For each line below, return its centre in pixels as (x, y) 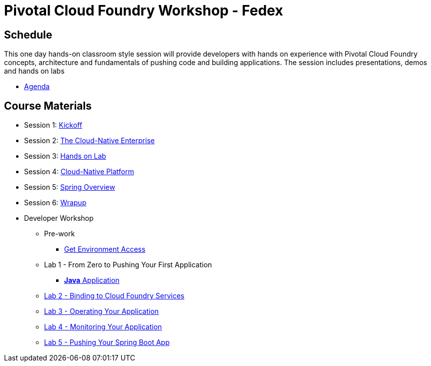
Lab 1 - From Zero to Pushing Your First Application (128, 265)
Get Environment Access (105, 249)
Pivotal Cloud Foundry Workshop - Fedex (144, 11)
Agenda (37, 87)
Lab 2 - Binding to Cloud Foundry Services (114, 296)
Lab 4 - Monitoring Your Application (103, 327)
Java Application (92, 280)
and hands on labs (34, 71)
